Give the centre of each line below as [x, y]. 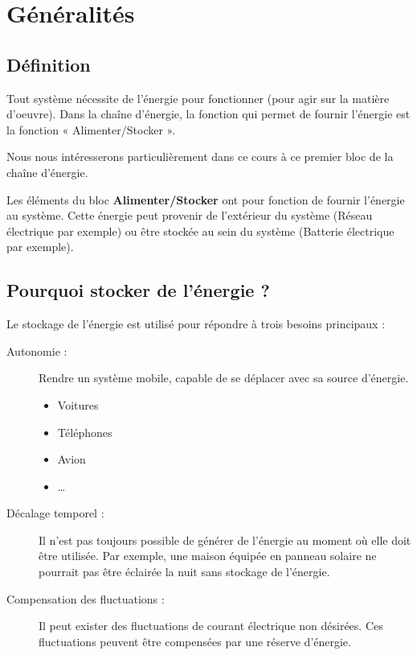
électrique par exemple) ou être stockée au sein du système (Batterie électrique [200, 231]
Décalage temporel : [55, 513]
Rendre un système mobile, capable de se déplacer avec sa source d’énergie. [224, 378]
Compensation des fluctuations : [86, 598]
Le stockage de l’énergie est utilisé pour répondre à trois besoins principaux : [196, 324]
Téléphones [85, 432]
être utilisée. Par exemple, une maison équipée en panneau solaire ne [208, 556]
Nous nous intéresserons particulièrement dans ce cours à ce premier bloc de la [200, 157]
